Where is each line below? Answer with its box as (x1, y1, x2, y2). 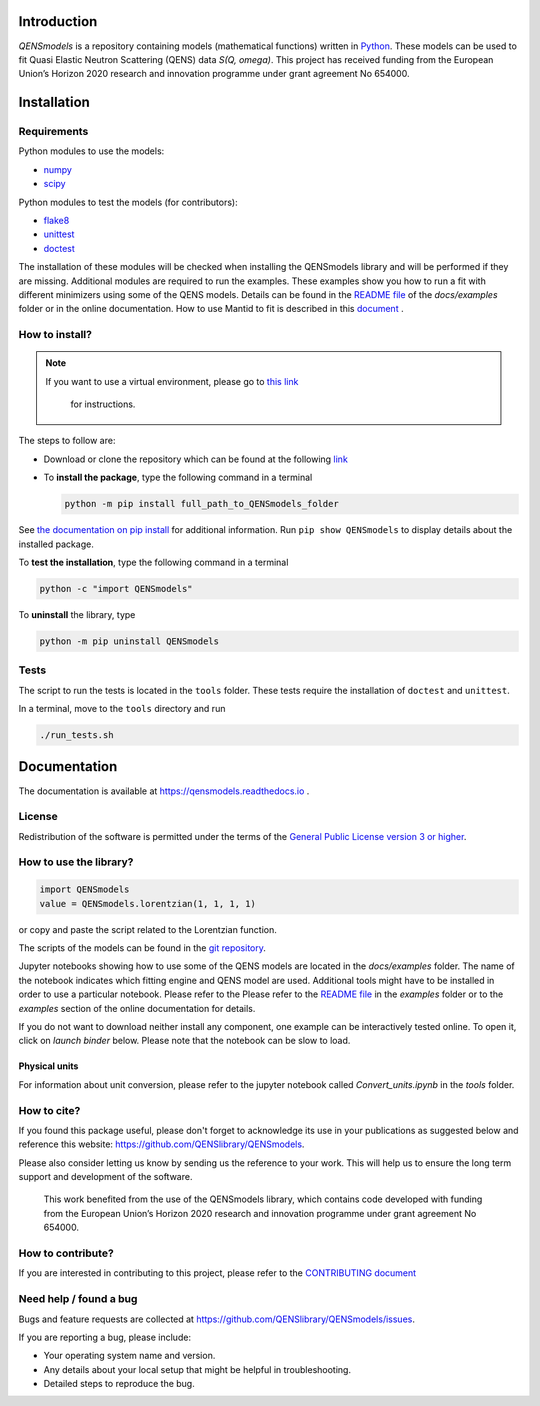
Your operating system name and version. (43, 1350, 216, 1362)
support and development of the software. (18, 1171, 193, 1183)
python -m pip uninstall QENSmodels (39, 635, 220, 647)
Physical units (18, 1060, 79, 1072)
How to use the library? (18, 855, 134, 869)
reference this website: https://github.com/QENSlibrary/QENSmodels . (18, 1138, 305, 1150)
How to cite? (18, 1103, 81, 1117)
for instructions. (70, 398, 136, 410)
